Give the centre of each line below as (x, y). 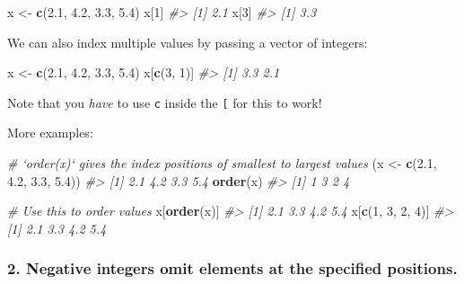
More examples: (50, 133)
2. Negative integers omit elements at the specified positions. (232, 268)
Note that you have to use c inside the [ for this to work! (165, 102)
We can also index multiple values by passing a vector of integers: (188, 42)
